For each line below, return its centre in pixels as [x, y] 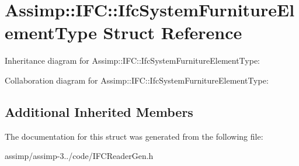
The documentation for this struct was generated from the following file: [134, 136]
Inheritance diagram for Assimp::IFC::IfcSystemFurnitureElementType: [132, 60]
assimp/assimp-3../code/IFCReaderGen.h [79, 156]
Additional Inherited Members [99, 111]
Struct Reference [173, 32]
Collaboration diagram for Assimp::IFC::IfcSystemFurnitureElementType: [137, 80]
